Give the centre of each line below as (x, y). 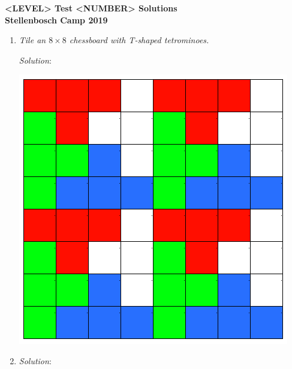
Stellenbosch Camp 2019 (56, 19)
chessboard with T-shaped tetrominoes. (139, 40)
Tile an (32, 40)
